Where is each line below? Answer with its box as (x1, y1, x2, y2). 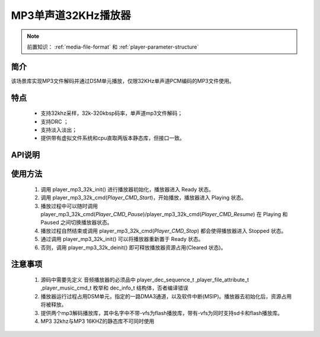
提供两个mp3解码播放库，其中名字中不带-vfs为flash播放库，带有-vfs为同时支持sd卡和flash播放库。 (40, 309, 283, 316)
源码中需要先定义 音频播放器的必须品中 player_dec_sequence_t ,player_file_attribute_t (40, 276, 249, 283)
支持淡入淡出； (40, 126, 77, 133)
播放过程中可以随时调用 (40, 202, 98, 210)
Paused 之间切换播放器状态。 (40, 219, 113, 226)
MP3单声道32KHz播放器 (11, 9, 132, 22)
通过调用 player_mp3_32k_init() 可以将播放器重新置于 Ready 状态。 (40, 236, 204, 243)
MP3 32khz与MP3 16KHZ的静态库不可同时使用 (40, 317, 155, 325)
